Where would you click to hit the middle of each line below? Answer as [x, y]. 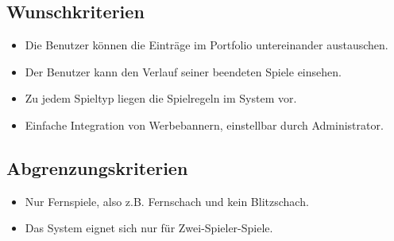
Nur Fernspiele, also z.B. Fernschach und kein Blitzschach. [167, 201]
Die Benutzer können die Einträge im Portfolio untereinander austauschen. [207, 45]
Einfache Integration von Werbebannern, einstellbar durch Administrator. [204, 124]
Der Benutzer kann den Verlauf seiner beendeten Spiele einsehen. [183, 71]
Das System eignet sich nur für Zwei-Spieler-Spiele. [149, 228]
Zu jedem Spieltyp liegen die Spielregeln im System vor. [161, 98]
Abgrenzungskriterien [97, 167]
